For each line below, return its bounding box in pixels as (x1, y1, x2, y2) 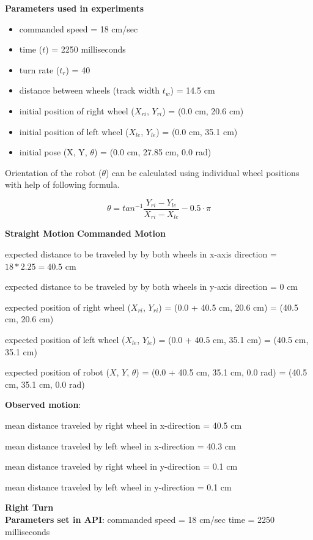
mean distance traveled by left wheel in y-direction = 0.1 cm (5, 480, 232, 493)
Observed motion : (5, 398, 81, 411)
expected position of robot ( (5, 366, 109, 379)
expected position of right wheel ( (5, 300, 131, 313)
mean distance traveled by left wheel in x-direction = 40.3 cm (5, 439, 236, 452)
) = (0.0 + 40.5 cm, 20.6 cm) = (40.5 (158, 300, 298, 313)
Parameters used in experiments (5, 2, 144, 14)
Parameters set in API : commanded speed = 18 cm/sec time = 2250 (5, 512, 275, 525)
